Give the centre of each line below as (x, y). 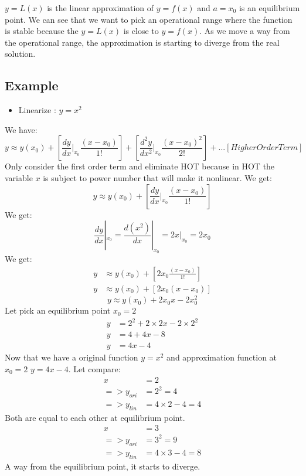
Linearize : (37, 110)
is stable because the (42, 31)
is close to (141, 31)
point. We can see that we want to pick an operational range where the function (149, 19)
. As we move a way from (245, 31)
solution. (20, 54)
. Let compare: (94, 369)
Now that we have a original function (72, 357)
